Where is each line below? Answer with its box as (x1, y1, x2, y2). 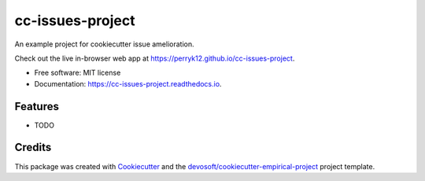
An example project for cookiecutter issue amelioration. (14, 39, 194, 49)
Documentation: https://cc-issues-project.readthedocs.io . (34, 79, 222, 88)
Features (14, 99, 59, 113)
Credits (14, 141, 52, 154)
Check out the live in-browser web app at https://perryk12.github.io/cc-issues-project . (14, 54, 295, 63)
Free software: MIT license (34, 68, 121, 78)
